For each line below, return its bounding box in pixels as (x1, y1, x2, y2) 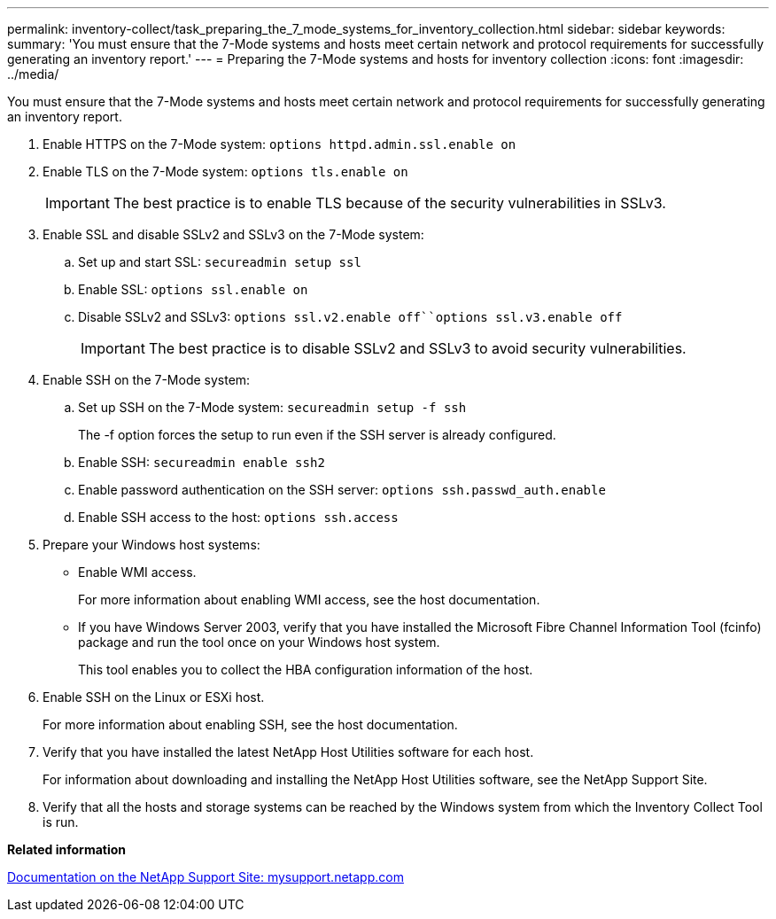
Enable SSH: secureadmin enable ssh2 (78, 455, 325, 470)
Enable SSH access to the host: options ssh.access (78, 510, 399, 525)
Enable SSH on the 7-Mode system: (43, 372, 251, 387)
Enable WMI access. (78, 565, 197, 580)
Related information (7, 842, 127, 857)
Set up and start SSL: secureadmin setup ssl (78, 254, 361, 269)
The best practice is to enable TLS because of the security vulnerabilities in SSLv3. (113, 194, 666, 212)
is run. (43, 814, 79, 829)
